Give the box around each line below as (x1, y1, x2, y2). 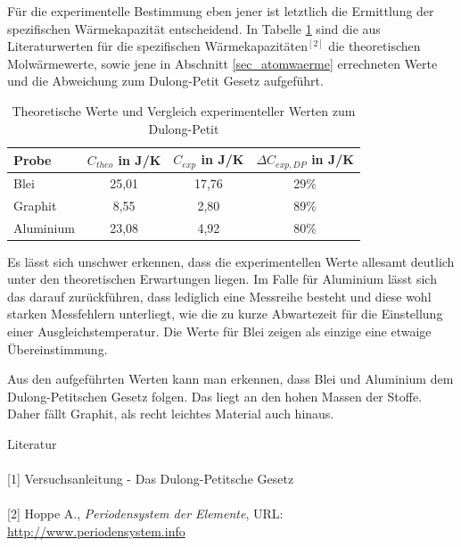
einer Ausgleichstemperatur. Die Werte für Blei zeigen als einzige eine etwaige (7, 322, 432, 341)
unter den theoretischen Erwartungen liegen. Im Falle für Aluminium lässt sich (7, 269, 437, 288)
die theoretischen (328, 37, 421, 55)
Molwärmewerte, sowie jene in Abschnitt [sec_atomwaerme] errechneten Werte (7, 54, 438, 72)
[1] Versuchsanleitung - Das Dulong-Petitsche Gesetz (7, 469, 294, 488)
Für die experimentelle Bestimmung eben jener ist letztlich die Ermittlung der (7, 2, 434, 20)
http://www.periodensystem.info (7, 521, 185, 540)
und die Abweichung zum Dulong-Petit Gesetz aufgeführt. (7, 71, 324, 90)
